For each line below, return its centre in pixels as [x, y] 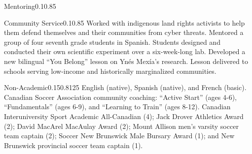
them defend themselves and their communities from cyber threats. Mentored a [124, 32]
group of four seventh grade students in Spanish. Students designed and [112, 42]
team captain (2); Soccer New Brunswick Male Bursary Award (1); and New [119, 136]
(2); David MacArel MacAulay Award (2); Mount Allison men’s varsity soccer [121, 126]
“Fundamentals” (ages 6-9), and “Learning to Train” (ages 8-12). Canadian [117, 107]
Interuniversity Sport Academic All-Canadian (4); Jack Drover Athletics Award [124, 116]
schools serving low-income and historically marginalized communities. [110, 71]
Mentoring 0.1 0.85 [30, 6]
